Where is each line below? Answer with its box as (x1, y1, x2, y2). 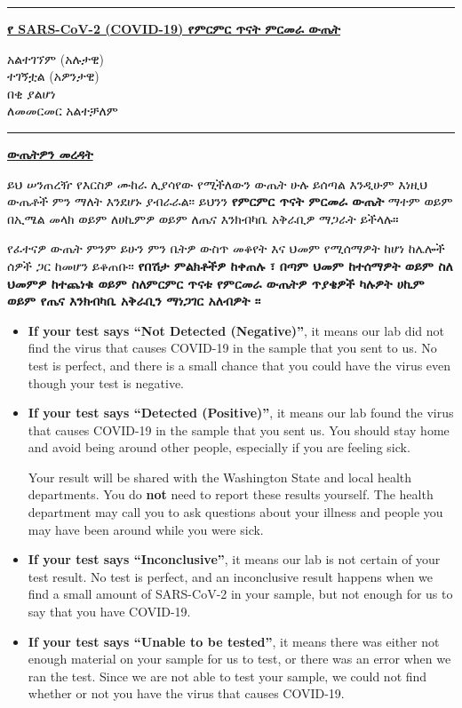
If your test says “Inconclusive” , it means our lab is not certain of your (28, 550, 441, 569)
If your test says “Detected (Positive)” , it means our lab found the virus (28, 403, 454, 422)
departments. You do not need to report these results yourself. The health (28, 485, 434, 504)
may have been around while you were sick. (28, 520, 264, 538)
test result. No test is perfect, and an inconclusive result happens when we (28, 567, 434, 585)
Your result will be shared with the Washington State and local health (28, 467, 412, 486)
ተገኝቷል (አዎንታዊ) (7, 67, 100, 85)
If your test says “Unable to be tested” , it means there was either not (28, 632, 440, 650)
